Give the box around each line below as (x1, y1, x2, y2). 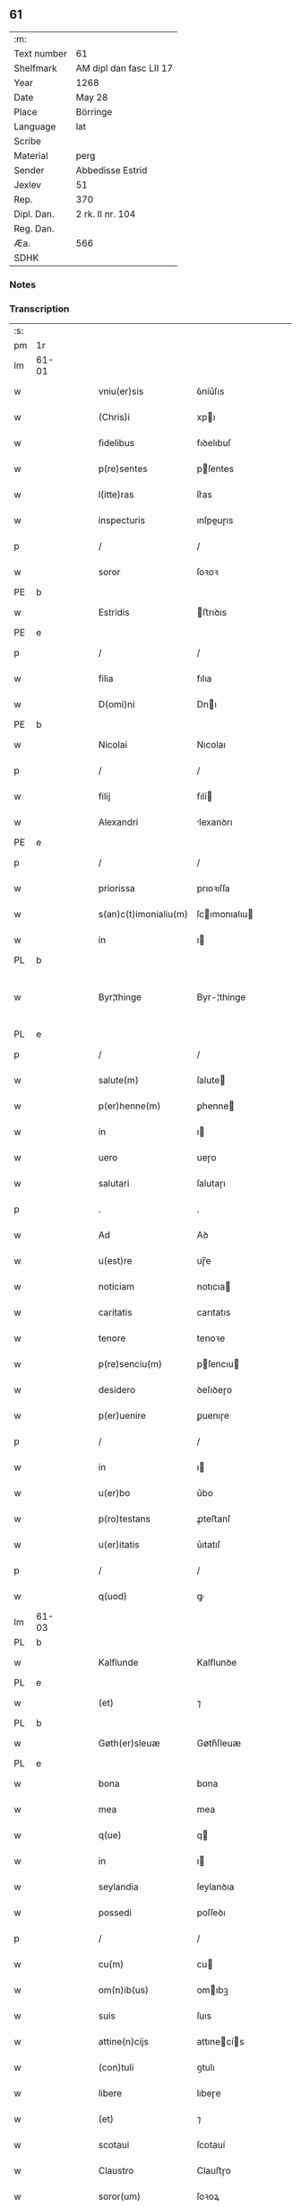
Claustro (98, 2165, 134, 2177)
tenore (98, 1332, 126, 1344)
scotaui (98, 2139, 130, 2151)
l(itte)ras (98, 488, 134, 501)
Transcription (9, 302, 70, 315)
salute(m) (98, 1074, 139, 1087)
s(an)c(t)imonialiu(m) (98, 908, 188, 921)
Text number (13, 47, 67, 59)
